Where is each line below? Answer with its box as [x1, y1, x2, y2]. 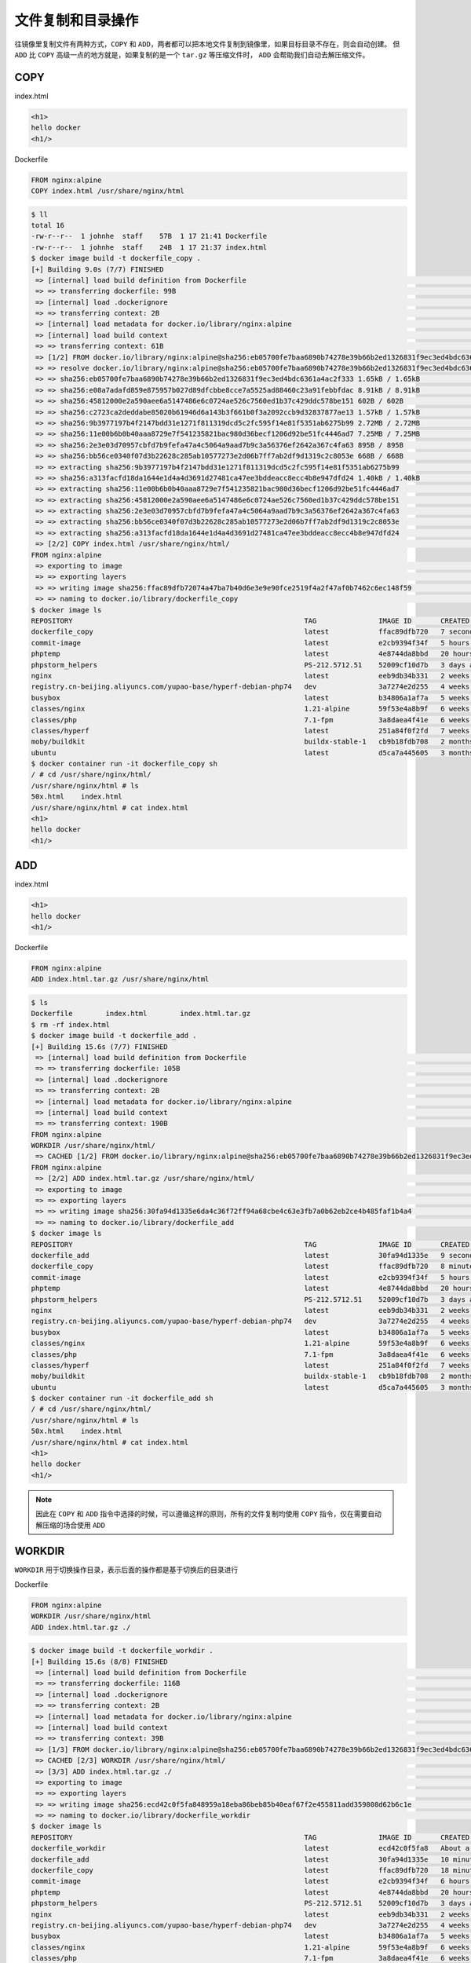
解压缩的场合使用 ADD [35, 1520, 106, 1530]
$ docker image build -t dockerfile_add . [31, 1031, 197, 1040]
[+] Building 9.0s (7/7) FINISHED [31, 265, 164, 274]
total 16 [31, 221, 65, 229]
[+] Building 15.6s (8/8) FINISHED [31, 1657, 168, 1666]
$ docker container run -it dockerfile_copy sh [31, 759, 217, 769]
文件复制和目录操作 [14, 12, 139, 29]
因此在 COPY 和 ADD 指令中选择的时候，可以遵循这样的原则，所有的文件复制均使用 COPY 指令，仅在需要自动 [35, 1509, 382, 1519]
